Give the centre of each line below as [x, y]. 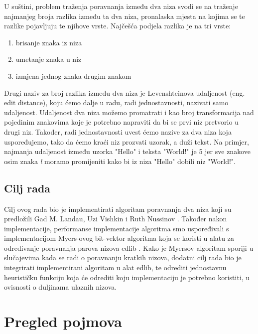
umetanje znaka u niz [49, 59]
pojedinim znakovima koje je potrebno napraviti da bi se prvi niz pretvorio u [121, 122]
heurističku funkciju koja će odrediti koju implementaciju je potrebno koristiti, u [127, 277]
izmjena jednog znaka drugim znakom [73, 76]
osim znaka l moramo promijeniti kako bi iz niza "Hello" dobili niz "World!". [120, 161]
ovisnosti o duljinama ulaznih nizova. [61, 287]
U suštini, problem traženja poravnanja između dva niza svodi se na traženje [121, 6]
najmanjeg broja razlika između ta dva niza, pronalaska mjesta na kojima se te [125, 16]
